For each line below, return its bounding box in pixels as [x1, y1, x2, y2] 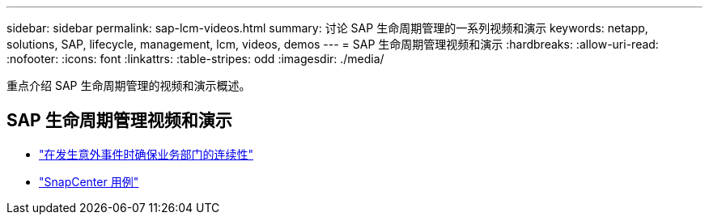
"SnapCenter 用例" [39, 174, 139, 189]
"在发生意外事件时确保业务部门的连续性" [39, 147, 254, 161]
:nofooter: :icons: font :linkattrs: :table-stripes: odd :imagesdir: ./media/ [6, 52, 384, 66]
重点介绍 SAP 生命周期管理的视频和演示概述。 [6, 79, 251, 92]
